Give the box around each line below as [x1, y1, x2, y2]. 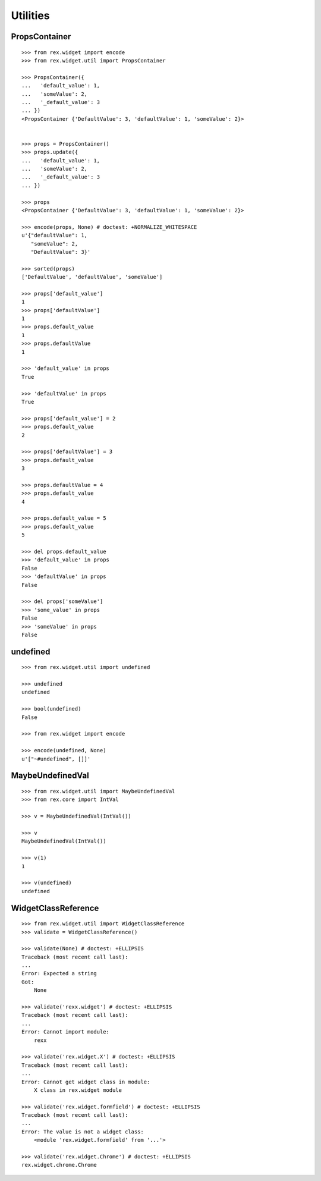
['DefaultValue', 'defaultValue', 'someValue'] [21, 274, 163, 281]
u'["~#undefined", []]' [21, 755, 91, 762]
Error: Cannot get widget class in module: [21, 1078, 150, 1085]
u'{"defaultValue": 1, [21, 232, 88, 239]
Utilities [11, 9, 50, 22]
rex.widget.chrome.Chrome [21, 1161, 97, 1169]
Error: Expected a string [21, 970, 97, 977]
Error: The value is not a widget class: [21, 1128, 144, 1135]
